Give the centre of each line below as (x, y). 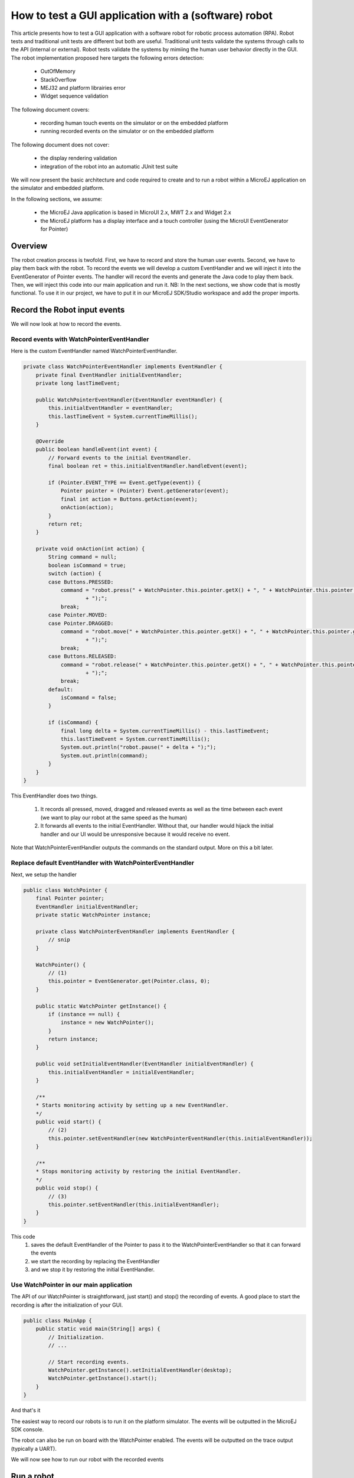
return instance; (73, 1039)
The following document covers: (50, 109)
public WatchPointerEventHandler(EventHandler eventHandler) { (129, 400)
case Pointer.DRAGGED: (81, 623)
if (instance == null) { (84, 1014)
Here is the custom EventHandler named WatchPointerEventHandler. (94, 351)
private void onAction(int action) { (90, 549)
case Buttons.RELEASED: (83, 657)
